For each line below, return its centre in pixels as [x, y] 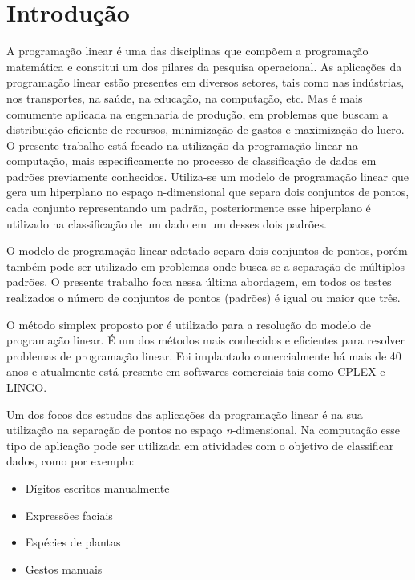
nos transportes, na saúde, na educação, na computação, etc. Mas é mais [185, 97]
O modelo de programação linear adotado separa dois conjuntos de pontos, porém [207, 250]
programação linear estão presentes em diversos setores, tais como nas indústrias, [205, 82]
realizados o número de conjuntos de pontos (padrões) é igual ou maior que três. [203, 298]
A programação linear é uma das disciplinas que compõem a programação [187, 51]
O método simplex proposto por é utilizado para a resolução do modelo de [189, 324]
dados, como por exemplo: [71, 461]
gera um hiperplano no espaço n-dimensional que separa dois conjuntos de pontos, [208, 192]
